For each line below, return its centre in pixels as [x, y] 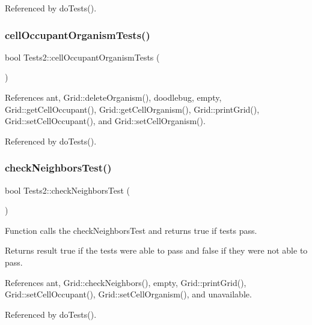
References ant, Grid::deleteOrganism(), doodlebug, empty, [113, 97]
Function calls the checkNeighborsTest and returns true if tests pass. [131, 230]
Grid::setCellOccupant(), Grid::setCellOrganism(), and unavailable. [128, 294]
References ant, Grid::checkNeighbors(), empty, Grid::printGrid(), [126, 282]
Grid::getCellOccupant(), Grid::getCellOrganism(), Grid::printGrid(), [132, 109]
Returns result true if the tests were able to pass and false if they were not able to [156, 250]
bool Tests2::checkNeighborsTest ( [67, 190]
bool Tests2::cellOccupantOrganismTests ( [82, 57]
